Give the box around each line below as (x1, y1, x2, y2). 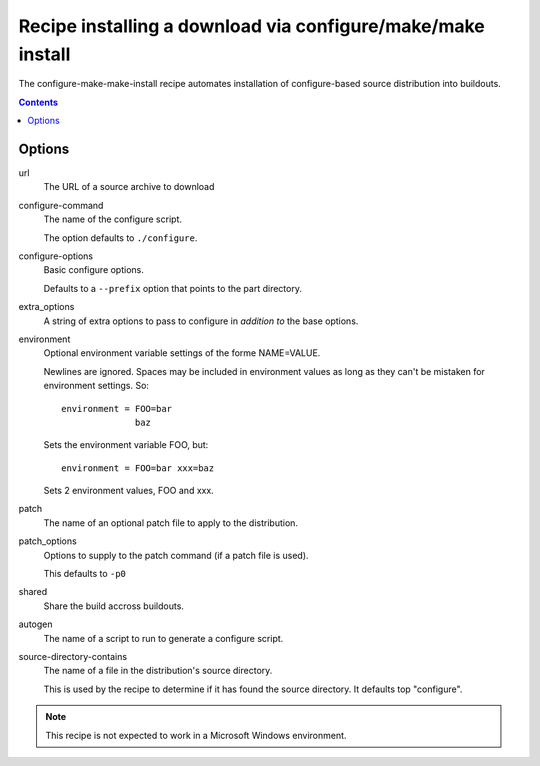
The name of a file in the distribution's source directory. (43, 665, 273, 677)
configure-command (18, 199, 104, 211)
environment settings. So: (43, 380, 150, 392)
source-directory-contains (18, 650, 128, 662)
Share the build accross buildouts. (43, 600, 185, 612)
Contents (18, 96, 59, 108)
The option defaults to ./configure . (43, 231, 198, 244)
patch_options (18, 535, 77, 547)
